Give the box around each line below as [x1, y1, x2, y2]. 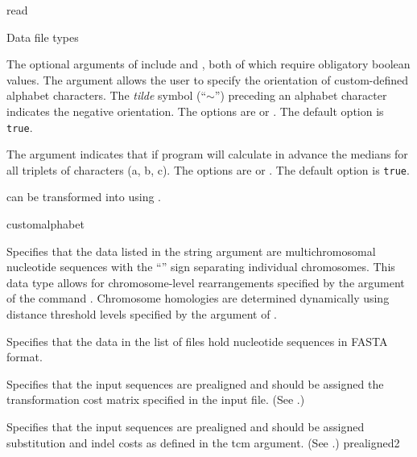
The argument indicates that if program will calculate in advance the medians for [6, 146, 408, 163]
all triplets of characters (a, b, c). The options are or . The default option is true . [6, 161, 410, 178]
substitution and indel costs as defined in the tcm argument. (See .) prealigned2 [6, 434, 400, 451]
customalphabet [6, 216, 85, 233]
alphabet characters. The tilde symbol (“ [6, 87, 207, 104]
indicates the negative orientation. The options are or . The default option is [6, 102, 384, 119]
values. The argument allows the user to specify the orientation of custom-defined [6, 71, 409, 88]
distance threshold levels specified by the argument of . [6, 306, 277, 323]
